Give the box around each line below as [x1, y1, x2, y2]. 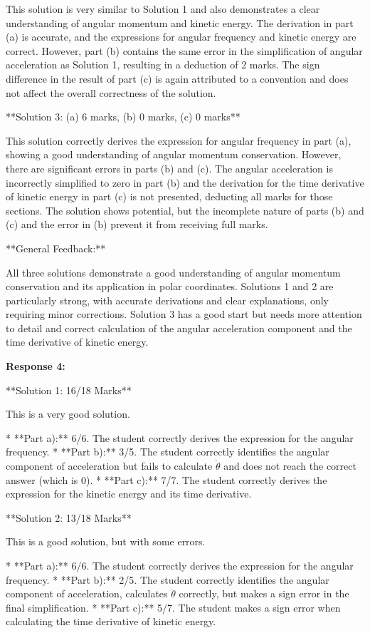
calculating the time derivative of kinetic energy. [6, 614, 216, 629]
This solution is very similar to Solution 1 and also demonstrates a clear [6, 1, 320, 16]
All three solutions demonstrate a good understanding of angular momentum [6, 264, 341, 279]
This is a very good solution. [6, 406, 130, 421]
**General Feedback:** [6, 240, 106, 255]
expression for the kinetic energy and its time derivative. [6, 486, 252, 501]
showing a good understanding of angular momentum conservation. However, [6, 147, 342, 162]
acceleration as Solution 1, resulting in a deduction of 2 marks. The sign [6, 57, 320, 72]
